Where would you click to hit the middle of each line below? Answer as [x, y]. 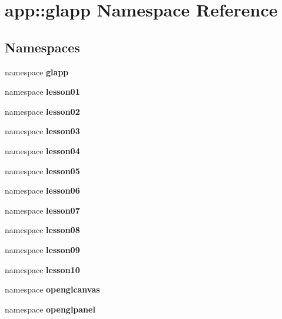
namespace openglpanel [50, 309]
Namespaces [42, 47]
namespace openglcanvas [52, 289]
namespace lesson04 [42, 150]
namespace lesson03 [42, 131]
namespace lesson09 [42, 249]
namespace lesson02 [42, 111]
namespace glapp [37, 72]
